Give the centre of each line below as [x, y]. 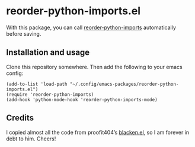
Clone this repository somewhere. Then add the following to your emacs [94, 67]
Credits [20, 118]
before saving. [24, 33]
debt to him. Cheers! [31, 139]
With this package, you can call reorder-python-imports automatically [91, 27]
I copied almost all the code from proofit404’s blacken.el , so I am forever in [98, 132]
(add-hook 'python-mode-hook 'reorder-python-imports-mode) [82, 99]
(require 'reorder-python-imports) [50, 94]
